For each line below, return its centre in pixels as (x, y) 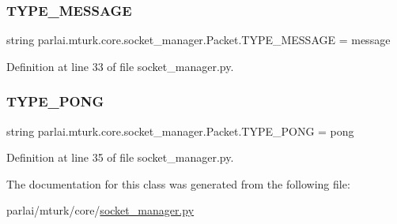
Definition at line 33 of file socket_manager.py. (120, 66)
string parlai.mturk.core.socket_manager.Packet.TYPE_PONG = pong (180, 131)
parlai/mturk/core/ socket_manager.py (100, 210)
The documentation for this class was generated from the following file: (178, 183)
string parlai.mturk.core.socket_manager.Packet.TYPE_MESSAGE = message (198, 40)
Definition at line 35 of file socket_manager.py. (120, 157)
